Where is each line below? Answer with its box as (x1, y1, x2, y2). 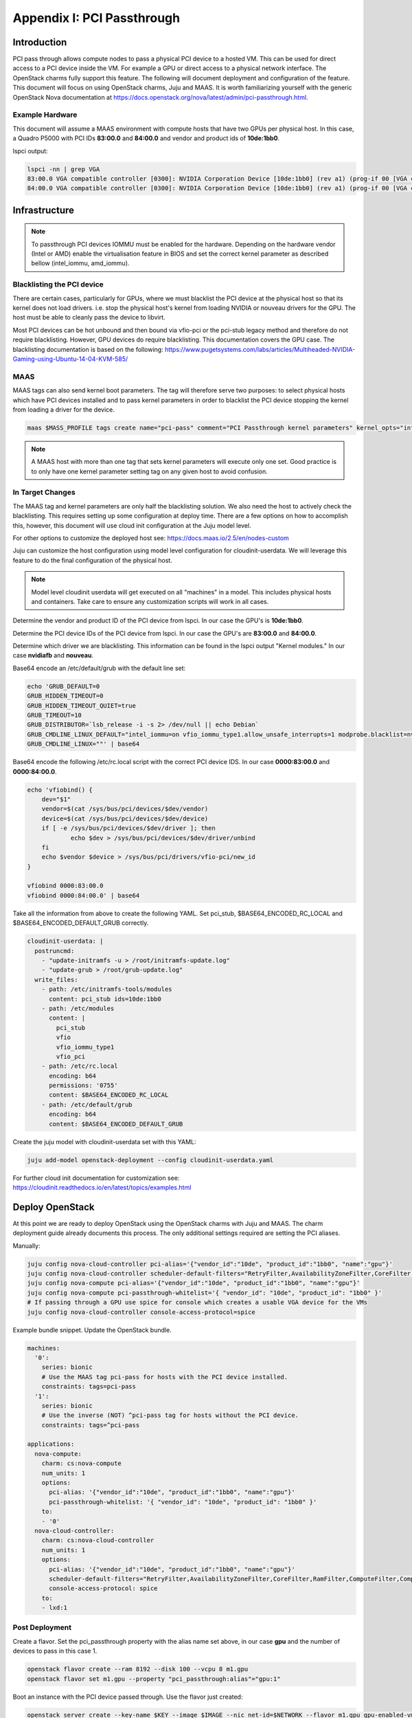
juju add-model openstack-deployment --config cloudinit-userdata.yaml (27, 1156, 274, 1164)
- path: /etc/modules (41, 1004, 115, 1012)
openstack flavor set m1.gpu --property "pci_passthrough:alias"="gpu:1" (27, 1675, 281, 1683)
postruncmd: (34, 947, 75, 955)
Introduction (12, 36, 67, 48)
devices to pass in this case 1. (12, 1647, 98, 1655)
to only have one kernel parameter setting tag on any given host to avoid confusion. (31, 467, 268, 476)
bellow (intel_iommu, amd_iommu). (31, 259, 130, 267)
